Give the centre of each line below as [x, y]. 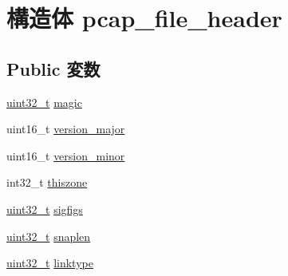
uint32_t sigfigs [45, 209]
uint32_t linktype [50, 263]
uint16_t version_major [66, 129]
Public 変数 [53, 68]
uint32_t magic [44, 102]
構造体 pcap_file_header [144, 18]
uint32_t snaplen [49, 236]
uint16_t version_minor [66, 155]
